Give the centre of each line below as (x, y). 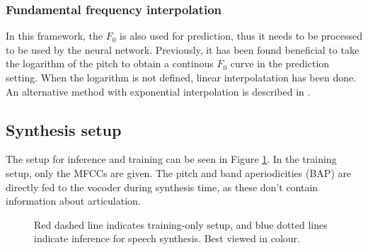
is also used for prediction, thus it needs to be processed (241, 36)
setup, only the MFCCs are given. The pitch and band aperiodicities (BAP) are (179, 172)
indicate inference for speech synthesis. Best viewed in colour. (167, 238)
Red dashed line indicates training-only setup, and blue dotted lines (181, 224)
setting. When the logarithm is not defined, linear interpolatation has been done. (181, 77)
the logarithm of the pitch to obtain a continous (110, 63)
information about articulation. (73, 201)
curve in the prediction (280, 63)
